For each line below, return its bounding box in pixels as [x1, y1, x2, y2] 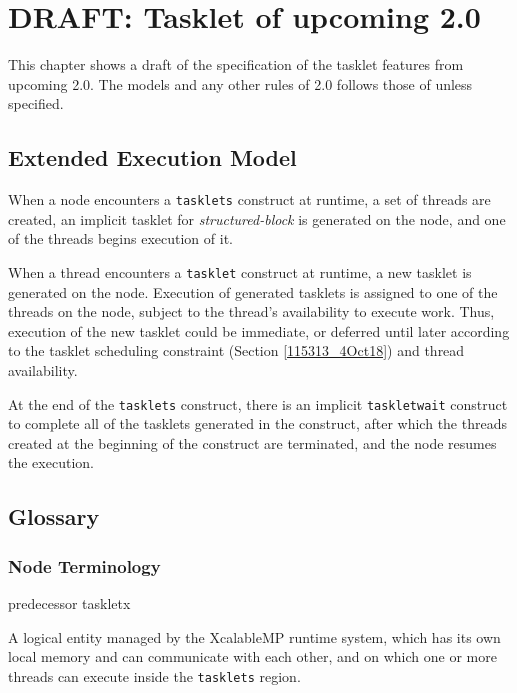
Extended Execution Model [8, 142, 297, 173]
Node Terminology [8, 553, 161, 578]
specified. [8, 93, 64, 114]
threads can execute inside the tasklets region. [8, 665, 301, 686]
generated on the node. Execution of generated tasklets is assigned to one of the [8, 281, 498, 302]
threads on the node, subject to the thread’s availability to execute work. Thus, [8, 301, 495, 322]
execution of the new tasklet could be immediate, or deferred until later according [8, 320, 510, 341]
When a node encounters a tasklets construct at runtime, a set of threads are [8, 189, 491, 210]
